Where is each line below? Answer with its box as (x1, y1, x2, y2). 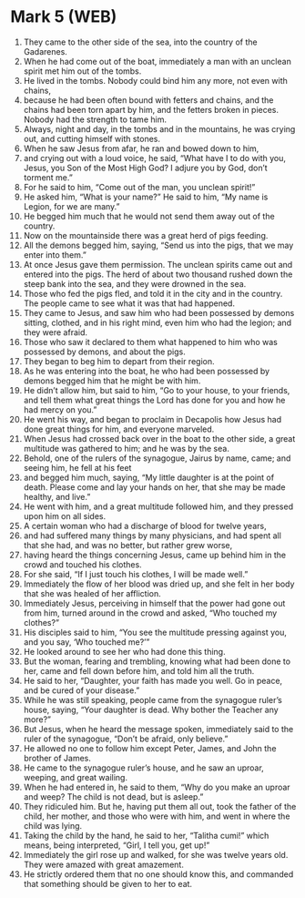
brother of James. (23, 752, 92, 763)
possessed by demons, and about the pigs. (23, 346, 186, 357)
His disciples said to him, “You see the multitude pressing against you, (23, 627, 288, 638)
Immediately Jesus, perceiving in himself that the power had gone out (23, 597, 286, 608)
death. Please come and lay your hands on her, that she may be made (23, 481, 286, 493)
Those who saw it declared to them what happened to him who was (23, 336, 279, 347)
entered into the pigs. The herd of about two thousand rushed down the (23, 269, 293, 280)
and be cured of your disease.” (23, 685, 140, 696)
